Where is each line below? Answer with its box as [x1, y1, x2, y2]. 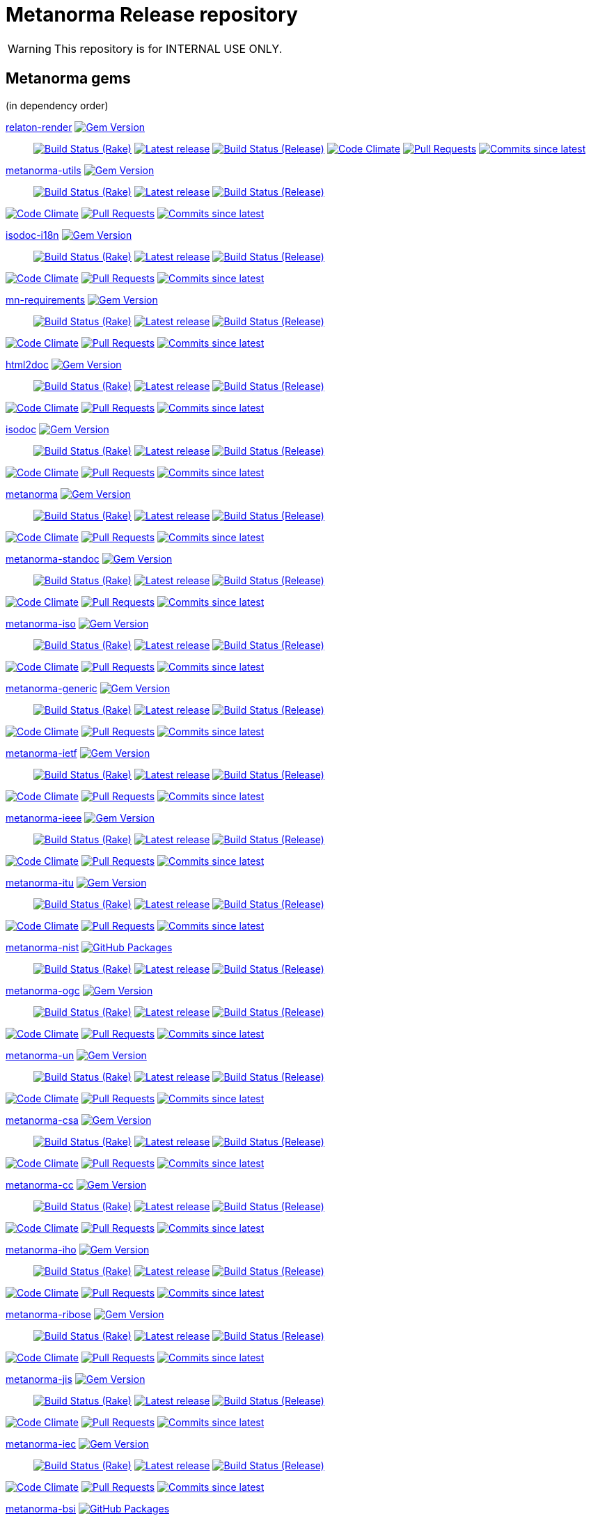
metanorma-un [6, 1049, 74, 1061]
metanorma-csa [6, 1113, 79, 1126]
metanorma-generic [6, 682, 97, 694]
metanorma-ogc [6, 984, 80, 996]
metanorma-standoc [6, 552, 100, 565]
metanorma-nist [6, 941, 79, 953]
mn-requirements [6, 293, 86, 306]
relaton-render [6, 120, 72, 133]
